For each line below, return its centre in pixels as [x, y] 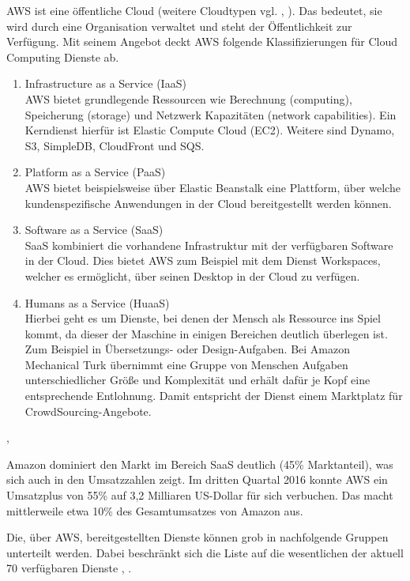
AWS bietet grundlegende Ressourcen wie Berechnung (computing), [188, 98]
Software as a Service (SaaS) [94, 230]
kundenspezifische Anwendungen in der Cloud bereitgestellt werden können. [208, 203]
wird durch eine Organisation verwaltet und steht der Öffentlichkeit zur [179, 26]
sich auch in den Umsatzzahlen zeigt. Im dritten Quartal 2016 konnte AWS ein [197, 479]
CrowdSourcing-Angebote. [88, 411]
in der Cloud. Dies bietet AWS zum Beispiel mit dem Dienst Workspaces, [203, 260]
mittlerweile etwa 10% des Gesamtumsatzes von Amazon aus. [155, 510]
